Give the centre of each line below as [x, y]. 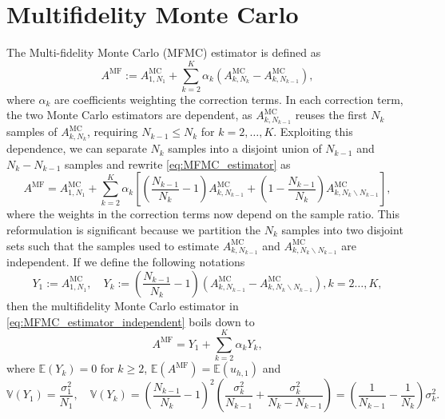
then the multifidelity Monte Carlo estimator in [123, 305]
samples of [32, 132]
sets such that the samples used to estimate [113, 245]
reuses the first [331, 115]
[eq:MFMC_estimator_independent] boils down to [131, 321]
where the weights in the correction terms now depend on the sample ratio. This [203, 214]
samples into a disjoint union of [245, 148]
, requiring [113, 132]
